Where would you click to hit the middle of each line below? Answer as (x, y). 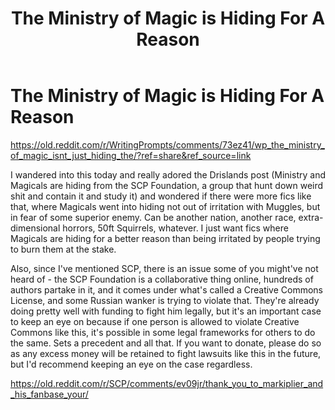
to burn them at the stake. (63, 249)
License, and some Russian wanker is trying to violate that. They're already (165, 300)
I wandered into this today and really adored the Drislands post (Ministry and (168, 174)
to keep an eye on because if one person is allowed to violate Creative (155, 321)
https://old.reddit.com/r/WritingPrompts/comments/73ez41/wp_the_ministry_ (167, 144)
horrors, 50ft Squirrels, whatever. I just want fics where (175, 228)
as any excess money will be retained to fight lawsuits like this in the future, (166, 353)
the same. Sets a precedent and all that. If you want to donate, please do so (166, 343)
